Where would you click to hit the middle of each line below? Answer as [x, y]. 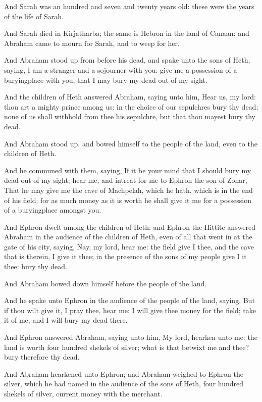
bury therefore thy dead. [42, 357]
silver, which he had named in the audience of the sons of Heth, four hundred [124, 384]
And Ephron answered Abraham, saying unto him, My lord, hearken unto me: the [131, 337]
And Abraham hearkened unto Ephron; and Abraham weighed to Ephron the [124, 373]
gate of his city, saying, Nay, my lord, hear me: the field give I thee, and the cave [129, 246]
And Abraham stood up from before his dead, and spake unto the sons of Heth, [127, 60]
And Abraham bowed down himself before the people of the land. [106, 283]
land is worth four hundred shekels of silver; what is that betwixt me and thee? [127, 347]
